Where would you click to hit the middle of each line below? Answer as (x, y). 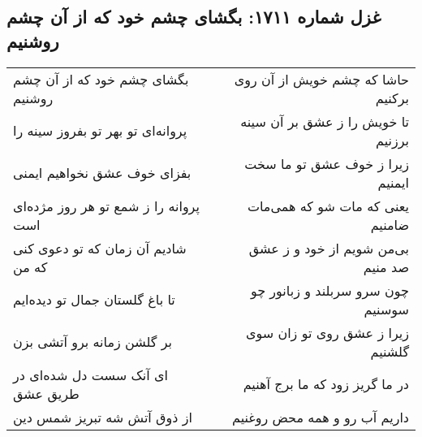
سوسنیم (386, 309)
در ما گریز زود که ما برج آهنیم (326, 384)
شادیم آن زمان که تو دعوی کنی (100, 248)
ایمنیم (393, 182)
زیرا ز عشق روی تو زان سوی (327, 332)
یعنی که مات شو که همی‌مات (328, 206)
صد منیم (386, 266)
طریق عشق (46, 393)
